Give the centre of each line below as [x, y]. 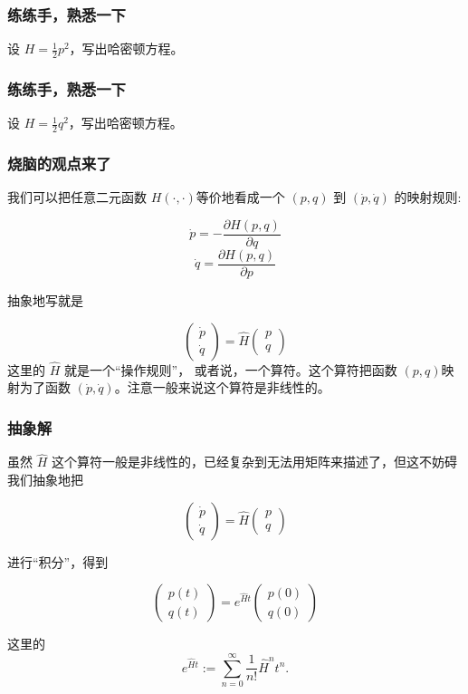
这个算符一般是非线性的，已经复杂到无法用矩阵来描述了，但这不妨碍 [254, 462]
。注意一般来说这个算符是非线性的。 [222, 387]
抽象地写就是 [45, 300]
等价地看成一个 [240, 197]
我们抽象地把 [45, 480]
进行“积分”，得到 [58, 561]
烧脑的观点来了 [59, 164]
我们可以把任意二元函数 [77, 197]
